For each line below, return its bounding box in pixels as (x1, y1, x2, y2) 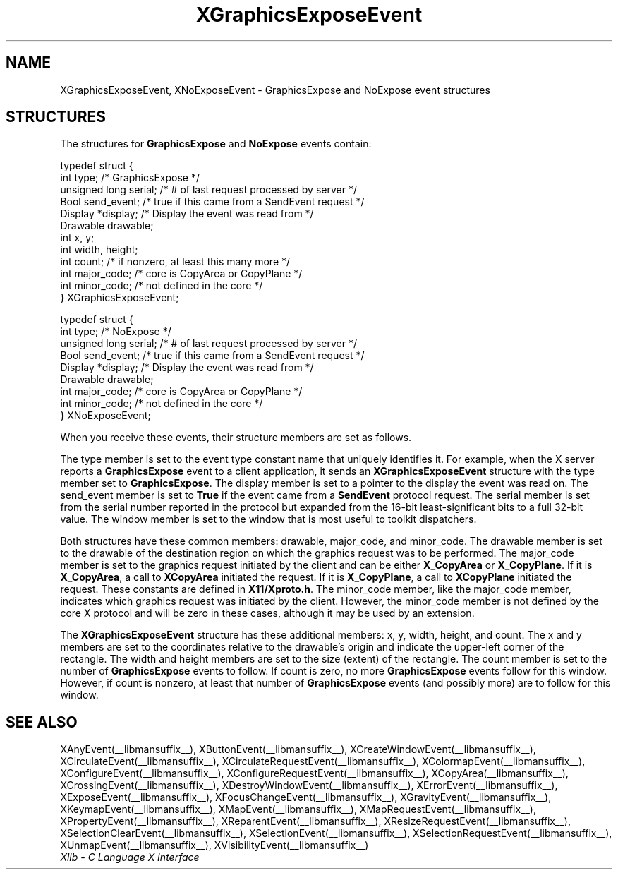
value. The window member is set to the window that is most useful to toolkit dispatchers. (60, 513, 477, 526)
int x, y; (60, 231, 95, 244)
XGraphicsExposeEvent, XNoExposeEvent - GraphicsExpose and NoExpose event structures (60, 83, 490, 96)
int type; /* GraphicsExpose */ (60, 171, 200, 184)
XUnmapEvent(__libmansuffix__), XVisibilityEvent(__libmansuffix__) (60, 839, 369, 852)
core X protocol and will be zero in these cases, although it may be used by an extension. (60, 607, 475, 620)
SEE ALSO (6, 713, 78, 731)
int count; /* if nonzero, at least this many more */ (60, 255, 291, 268)
